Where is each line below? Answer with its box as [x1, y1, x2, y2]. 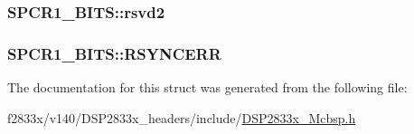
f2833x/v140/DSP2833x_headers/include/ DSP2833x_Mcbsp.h [7, 108, 356, 127]
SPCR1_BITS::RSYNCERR [7, 42, 221, 64]
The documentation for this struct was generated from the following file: [7, 78, 408, 97]
